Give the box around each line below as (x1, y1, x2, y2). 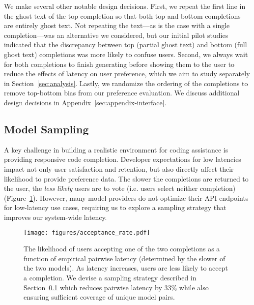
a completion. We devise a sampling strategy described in (24, 272, 197, 282)
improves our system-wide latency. (4, 212, 107, 222)
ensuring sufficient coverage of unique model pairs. (24, 292, 175, 302)
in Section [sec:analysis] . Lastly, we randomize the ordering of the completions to (4, 78, 248, 88)
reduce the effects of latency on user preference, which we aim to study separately (4, 68, 250, 79)
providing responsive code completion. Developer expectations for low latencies (4, 154, 241, 164)
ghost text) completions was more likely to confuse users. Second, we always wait (4, 49, 248, 59)
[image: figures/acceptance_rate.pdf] (24, 229, 150, 237)
